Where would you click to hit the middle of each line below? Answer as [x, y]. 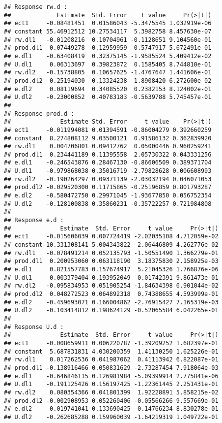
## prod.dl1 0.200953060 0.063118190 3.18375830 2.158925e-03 [111, 261]
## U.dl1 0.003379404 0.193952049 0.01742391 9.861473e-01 [111, 277]
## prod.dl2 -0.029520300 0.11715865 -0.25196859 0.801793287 [108, 187]
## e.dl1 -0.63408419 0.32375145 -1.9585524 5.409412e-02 [108, 56]
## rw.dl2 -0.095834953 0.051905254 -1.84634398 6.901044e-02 [111, 286]
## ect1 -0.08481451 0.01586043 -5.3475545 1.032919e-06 [108, 23]
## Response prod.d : [39, 114]
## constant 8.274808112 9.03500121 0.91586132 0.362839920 [108, 138]
